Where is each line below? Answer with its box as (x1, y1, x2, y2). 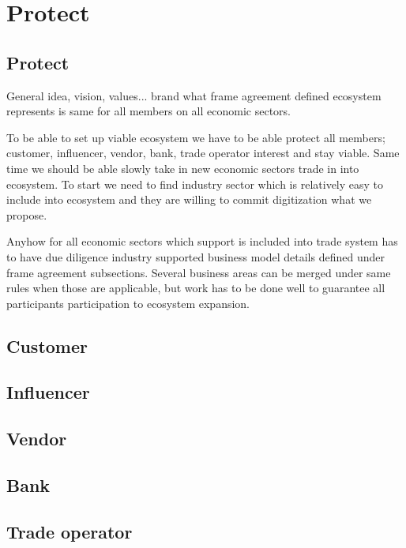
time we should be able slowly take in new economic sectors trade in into (6, 160, 359, 176)
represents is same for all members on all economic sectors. (6, 103, 291, 119)
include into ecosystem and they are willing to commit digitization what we (6, 191, 372, 208)
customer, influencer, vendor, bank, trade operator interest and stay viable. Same (6, 145, 400, 161)
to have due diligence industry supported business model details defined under (6, 248, 385, 265)
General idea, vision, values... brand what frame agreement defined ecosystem (6, 87, 382, 103)
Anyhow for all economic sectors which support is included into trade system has (6, 233, 398, 250)
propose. (6, 206, 47, 223)
